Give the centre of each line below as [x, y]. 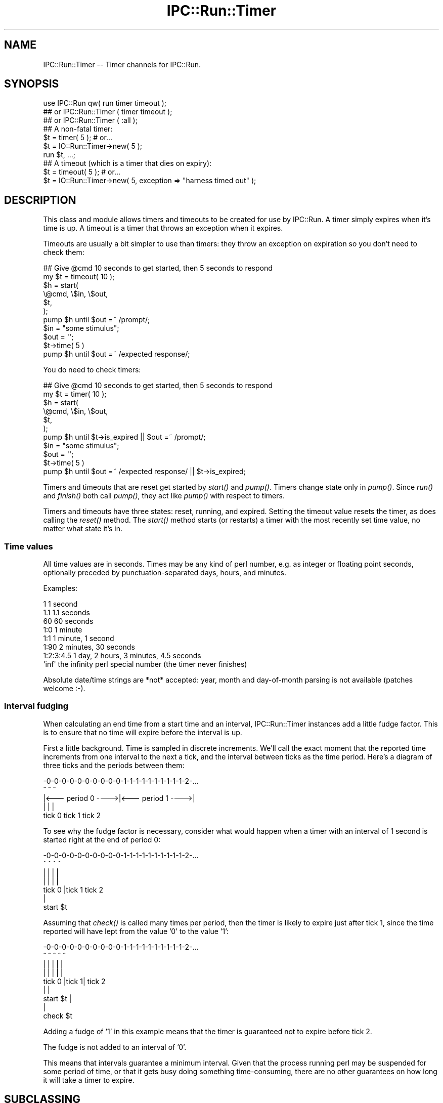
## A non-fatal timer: [78, 129]
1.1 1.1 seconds [67, 613]
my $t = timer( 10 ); [75, 394]
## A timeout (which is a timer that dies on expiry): [127, 163]
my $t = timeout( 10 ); [79, 277]
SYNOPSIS [32, 84]
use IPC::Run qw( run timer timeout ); [105, 103]
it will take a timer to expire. [89, 1080]
